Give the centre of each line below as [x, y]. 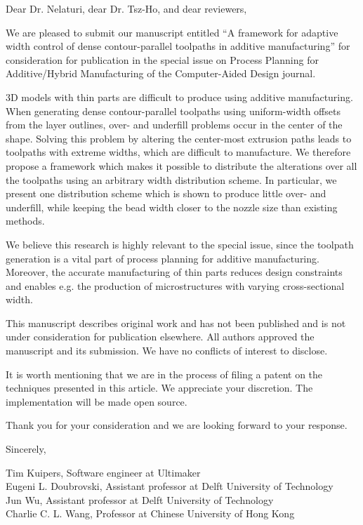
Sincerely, [26, 449]
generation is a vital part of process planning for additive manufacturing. [163, 258]
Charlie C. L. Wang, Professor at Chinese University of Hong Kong [150, 513]
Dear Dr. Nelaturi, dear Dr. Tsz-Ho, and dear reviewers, [126, 8]
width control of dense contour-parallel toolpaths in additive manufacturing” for [178, 46]
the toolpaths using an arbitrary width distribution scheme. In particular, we [171, 179]
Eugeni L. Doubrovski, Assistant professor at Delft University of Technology [170, 486]
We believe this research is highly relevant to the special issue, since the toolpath [180, 244]
